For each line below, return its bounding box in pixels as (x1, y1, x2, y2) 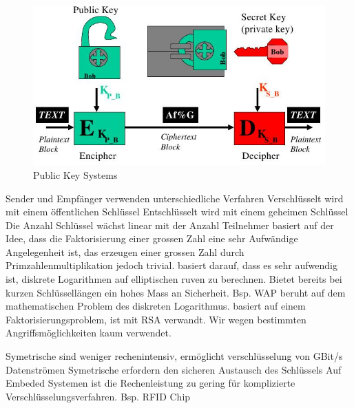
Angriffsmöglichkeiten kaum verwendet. (6, 325, 171, 340)
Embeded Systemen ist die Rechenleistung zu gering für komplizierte (6, 376, 295, 390)
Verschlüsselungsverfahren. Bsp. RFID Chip (6, 389, 191, 403)
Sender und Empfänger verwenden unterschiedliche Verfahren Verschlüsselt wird (6, 191, 344, 205)
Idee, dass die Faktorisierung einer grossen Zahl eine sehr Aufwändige (6, 231, 298, 246)
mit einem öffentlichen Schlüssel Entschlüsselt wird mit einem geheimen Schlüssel (6, 204, 348, 219)
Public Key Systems (33, 167, 118, 182)
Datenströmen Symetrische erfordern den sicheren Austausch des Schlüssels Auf (6, 362, 342, 376)
